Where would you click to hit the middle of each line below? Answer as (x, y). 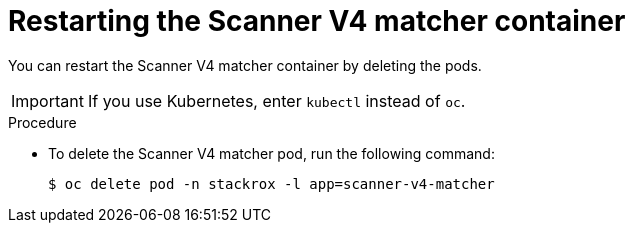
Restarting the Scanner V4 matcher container (317, 21)
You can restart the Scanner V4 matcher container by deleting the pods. (245, 65)
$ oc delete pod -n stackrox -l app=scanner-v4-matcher (271, 183)
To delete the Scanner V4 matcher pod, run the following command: (271, 153)
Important (47, 100)
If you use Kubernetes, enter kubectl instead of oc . (276, 100)
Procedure (42, 122)
